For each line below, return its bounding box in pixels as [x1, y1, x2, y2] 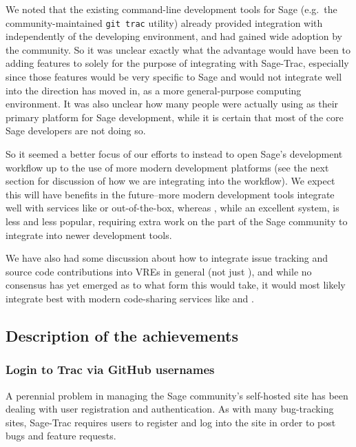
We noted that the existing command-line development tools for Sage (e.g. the [6, 2, 337, 16]
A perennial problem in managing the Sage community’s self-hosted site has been [6, 388, 348, 402]
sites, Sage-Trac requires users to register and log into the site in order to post [6, 415, 336, 429]
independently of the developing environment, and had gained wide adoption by [6, 29, 342, 43]
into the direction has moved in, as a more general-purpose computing [6, 83, 302, 97]
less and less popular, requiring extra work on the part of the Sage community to [6, 214, 348, 228]
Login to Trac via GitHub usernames [6, 361, 215, 378]
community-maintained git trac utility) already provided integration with [6, 15, 323, 30]
